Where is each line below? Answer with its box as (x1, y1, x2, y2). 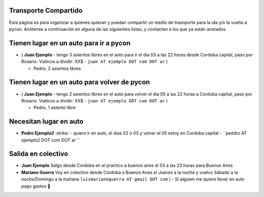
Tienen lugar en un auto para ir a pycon (9, 39, 131, 47)
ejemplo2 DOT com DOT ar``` (21, 137, 80, 143)
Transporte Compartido (9, 6, 83, 15)
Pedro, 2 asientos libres (33, 65, 81, 71)
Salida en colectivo (9, 150, 68, 158)
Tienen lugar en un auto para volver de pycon (9, 78, 150, 86)
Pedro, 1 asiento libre (33, 105, 76, 111)
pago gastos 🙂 (21, 183, 51, 189)
